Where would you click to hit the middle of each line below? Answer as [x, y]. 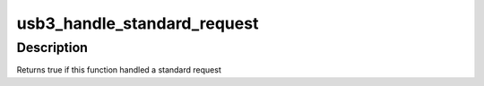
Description [52, 47]
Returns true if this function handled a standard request [119, 70]
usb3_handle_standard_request [138, 23]
